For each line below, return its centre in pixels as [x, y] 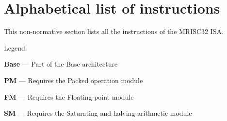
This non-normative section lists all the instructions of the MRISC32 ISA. [114, 31]
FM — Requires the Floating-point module [69, 96]
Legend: [16, 47]
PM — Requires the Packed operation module [73, 80]
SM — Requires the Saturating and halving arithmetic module [98, 113]
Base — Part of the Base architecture [61, 64]
